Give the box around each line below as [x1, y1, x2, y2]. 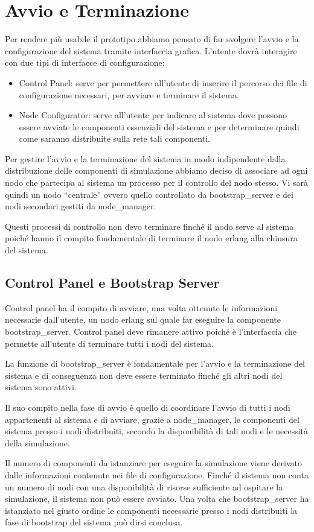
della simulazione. [5, 436, 70, 449]
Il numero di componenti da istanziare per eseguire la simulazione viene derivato [5, 457, 302, 469]
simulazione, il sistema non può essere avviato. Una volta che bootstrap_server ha [5, 492, 309, 505]
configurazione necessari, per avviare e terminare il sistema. [19, 88, 239, 101]
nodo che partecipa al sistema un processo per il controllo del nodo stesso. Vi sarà [5, 176, 309, 189]
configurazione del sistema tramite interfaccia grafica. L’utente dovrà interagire [5, 44, 297, 57]
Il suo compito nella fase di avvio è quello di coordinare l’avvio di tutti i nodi [5, 401, 290, 413]
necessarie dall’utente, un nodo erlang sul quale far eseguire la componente [5, 313, 281, 326]
